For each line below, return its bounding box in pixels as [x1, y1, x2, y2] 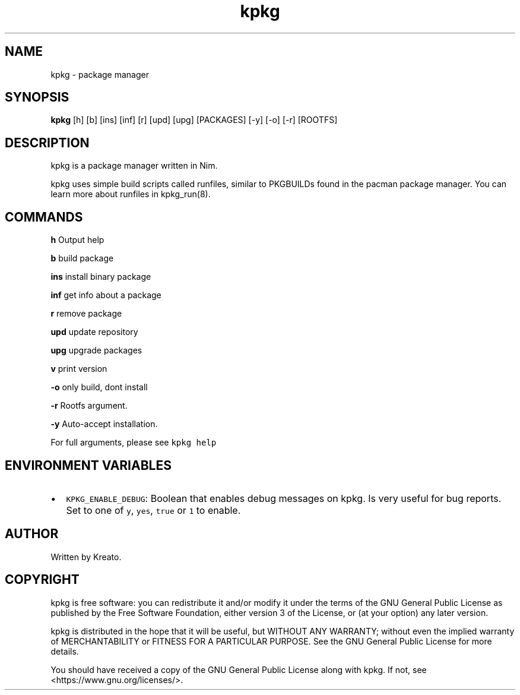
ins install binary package [50, 271, 151, 282]
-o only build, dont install [50, 382, 148, 393]
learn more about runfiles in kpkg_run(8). [50, 189, 211, 200]
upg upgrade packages [50, 345, 142, 356]
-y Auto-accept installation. [50, 419, 158, 429]
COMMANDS [5, 209, 83, 225]
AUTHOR [5, 526, 59, 542]
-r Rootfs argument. [50, 400, 128, 411]
